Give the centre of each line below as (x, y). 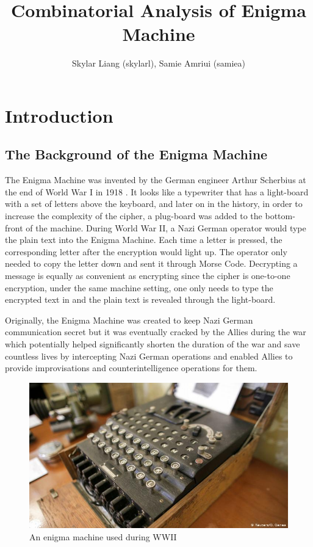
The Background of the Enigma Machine (136, 154)
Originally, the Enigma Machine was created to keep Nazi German (129, 320)
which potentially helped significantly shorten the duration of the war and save (153, 344)
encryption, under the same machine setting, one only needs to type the (139, 287)
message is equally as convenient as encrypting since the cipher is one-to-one (148, 276)
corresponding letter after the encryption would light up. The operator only (146, 251)
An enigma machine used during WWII (103, 537)
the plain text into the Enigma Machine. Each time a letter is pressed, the (144, 240)
